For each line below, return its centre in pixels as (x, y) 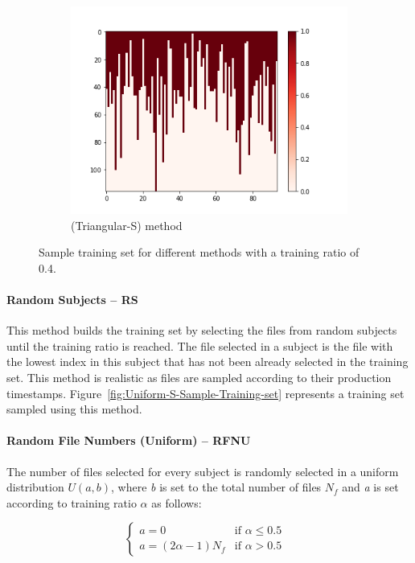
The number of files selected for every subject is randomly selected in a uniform (203, 471)
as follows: (177, 502)
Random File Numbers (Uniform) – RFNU (129, 440)
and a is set (370, 487)
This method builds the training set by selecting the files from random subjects (202, 330)
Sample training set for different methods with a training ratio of (199, 252)
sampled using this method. (74, 409)
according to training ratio (72, 502)
